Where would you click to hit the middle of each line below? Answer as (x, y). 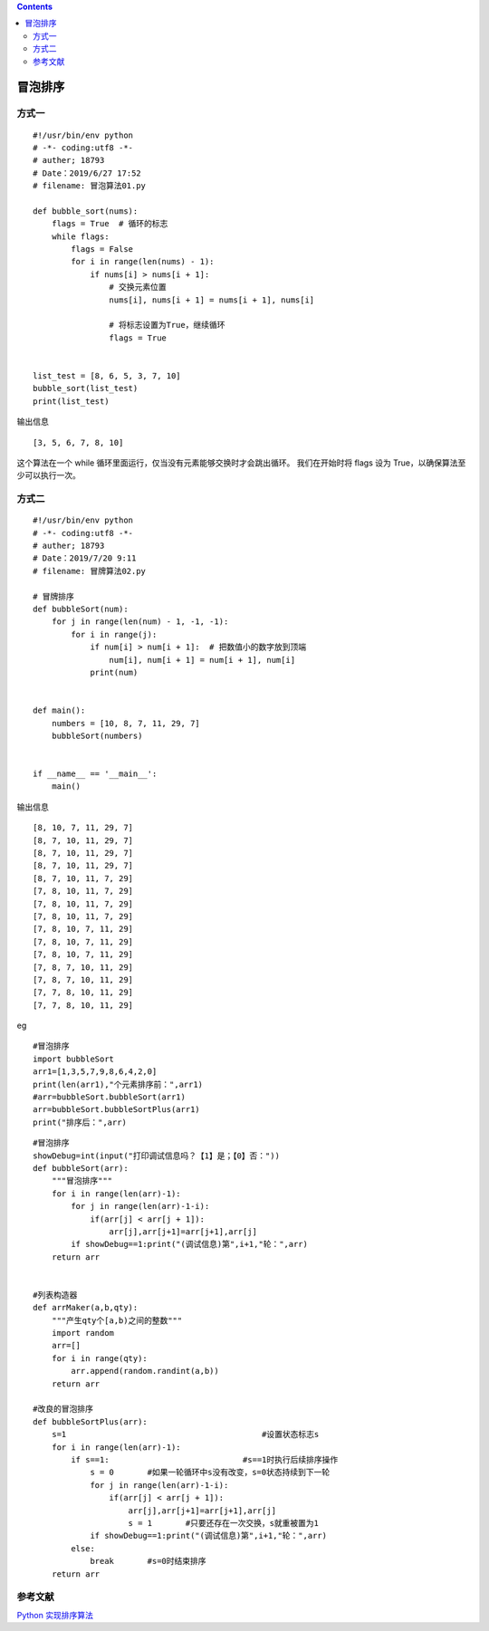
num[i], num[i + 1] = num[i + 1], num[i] (202, 660)
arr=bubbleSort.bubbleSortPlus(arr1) (117, 1110)
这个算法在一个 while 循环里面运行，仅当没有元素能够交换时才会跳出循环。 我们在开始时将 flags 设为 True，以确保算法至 (241, 463)
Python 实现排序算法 (55, 1615)
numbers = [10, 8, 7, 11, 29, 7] (126, 723)
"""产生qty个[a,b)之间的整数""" (117, 1320)
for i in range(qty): (100, 1358)
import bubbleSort (74, 1059)
